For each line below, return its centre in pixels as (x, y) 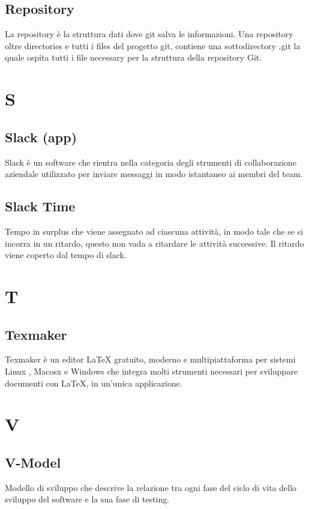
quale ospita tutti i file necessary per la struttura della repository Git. (133, 57)
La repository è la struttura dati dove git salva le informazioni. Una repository (149, 34)
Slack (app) (41, 137)
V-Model (33, 462)
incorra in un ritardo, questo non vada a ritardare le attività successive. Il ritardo (154, 243)
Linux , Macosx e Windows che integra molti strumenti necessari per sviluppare (151, 371)
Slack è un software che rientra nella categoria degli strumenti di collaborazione (151, 162)
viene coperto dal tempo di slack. (66, 255)
